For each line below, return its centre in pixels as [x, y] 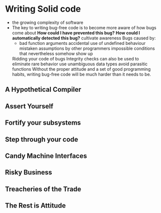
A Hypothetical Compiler [43, 89]
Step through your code [42, 139]
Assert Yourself [29, 106]
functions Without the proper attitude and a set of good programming [81, 69]
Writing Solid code [43, 9]
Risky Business [29, 172]
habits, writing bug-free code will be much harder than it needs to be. [81, 74]
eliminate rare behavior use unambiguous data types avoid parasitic [80, 64]
